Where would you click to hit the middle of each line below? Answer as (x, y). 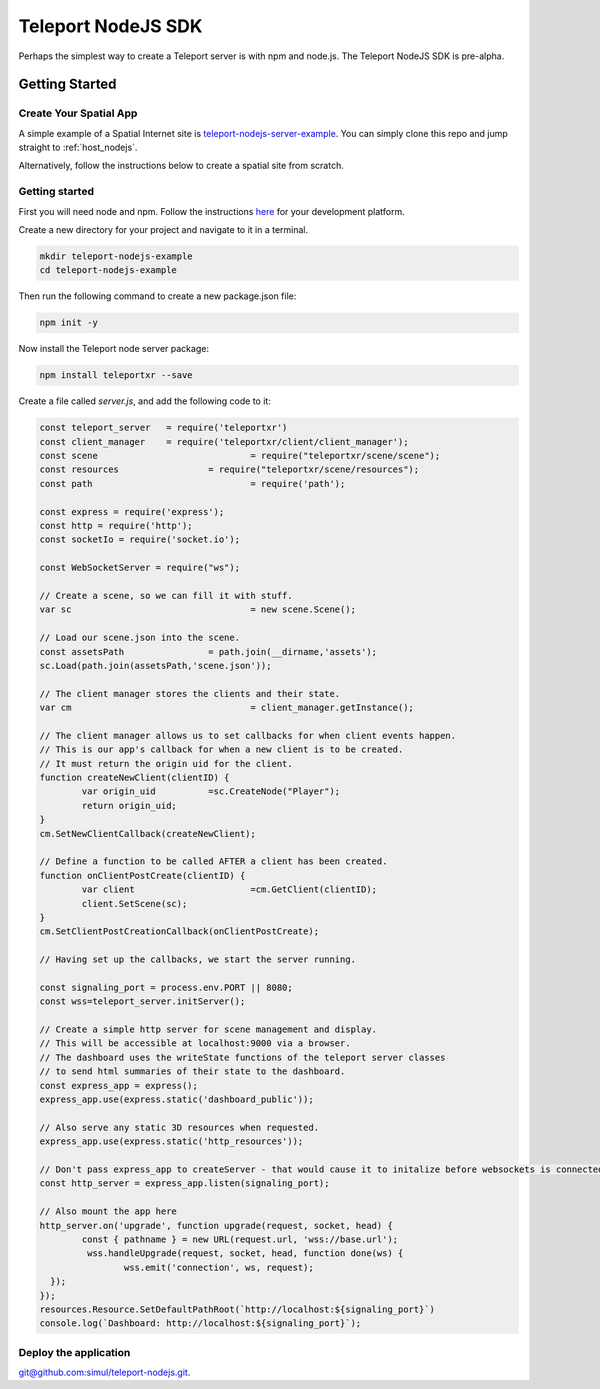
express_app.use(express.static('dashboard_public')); (176, 1099)
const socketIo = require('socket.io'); (139, 539)
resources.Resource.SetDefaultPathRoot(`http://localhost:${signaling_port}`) (237, 1309)
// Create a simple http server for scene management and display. (208, 1029)
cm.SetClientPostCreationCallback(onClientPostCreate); (179, 931)
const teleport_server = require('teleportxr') (163, 428)
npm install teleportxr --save (116, 375)
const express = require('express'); (132, 511)
